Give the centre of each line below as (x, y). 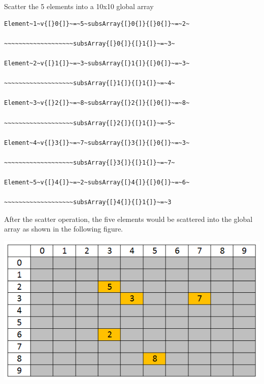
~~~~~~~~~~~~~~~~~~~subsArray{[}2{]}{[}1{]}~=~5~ (90, 123)
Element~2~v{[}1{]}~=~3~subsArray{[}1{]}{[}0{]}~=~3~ (97, 63)
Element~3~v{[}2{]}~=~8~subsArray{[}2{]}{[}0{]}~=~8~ (97, 103)
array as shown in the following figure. (64, 229)
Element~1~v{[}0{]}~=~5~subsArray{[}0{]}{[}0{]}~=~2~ (97, 24)
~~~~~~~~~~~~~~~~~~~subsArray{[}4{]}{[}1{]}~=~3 (88, 202)
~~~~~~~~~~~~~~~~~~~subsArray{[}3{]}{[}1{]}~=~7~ (90, 162)
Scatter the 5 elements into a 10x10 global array (79, 6)
